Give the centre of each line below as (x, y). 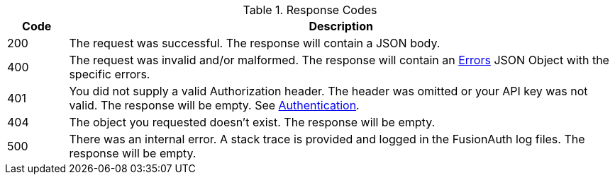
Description (341, 26)
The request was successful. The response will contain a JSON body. (255, 43)
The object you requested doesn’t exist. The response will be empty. (252, 122)
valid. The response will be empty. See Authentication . (214, 105)
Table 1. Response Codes (310, 10)
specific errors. (110, 74)
